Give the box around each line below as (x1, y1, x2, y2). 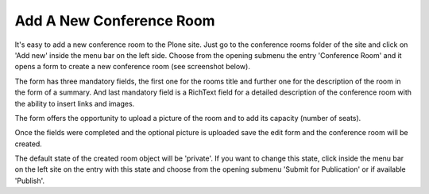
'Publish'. (14, 176, 45, 185)
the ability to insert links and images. (14, 99, 135, 108)
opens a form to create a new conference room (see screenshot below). (14, 62, 250, 72)
